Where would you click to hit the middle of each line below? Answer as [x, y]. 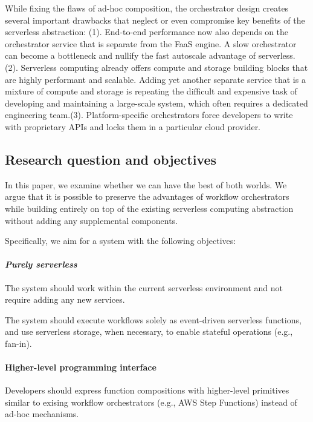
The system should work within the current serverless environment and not [144, 287]
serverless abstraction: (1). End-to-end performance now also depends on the [147, 32]
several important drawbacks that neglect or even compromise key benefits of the [155, 20]
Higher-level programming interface [81, 367]
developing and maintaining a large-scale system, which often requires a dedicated [156, 103]
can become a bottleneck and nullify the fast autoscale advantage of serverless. [150, 55]
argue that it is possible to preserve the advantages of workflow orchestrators [147, 196]
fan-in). [18, 343]
